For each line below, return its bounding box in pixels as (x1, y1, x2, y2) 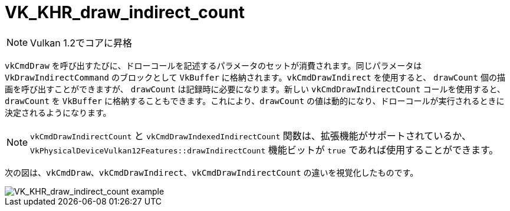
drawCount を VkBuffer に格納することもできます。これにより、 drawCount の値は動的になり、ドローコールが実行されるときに (5, 95, 505, 106)
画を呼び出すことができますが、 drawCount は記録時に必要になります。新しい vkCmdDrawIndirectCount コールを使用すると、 (5, 83, 505, 94)
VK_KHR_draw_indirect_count (5, 2, 245, 22)
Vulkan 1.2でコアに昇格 (30, 36, 133, 49)
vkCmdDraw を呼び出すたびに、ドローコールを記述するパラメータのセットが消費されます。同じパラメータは (5, 60, 422, 71)
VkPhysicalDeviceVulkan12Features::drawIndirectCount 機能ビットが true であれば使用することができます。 (30, 143, 499, 156)
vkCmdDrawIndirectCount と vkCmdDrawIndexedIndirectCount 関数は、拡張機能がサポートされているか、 (30, 129, 471, 142)
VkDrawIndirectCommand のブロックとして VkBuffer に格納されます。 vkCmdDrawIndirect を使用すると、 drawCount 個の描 (5, 72, 505, 82)
